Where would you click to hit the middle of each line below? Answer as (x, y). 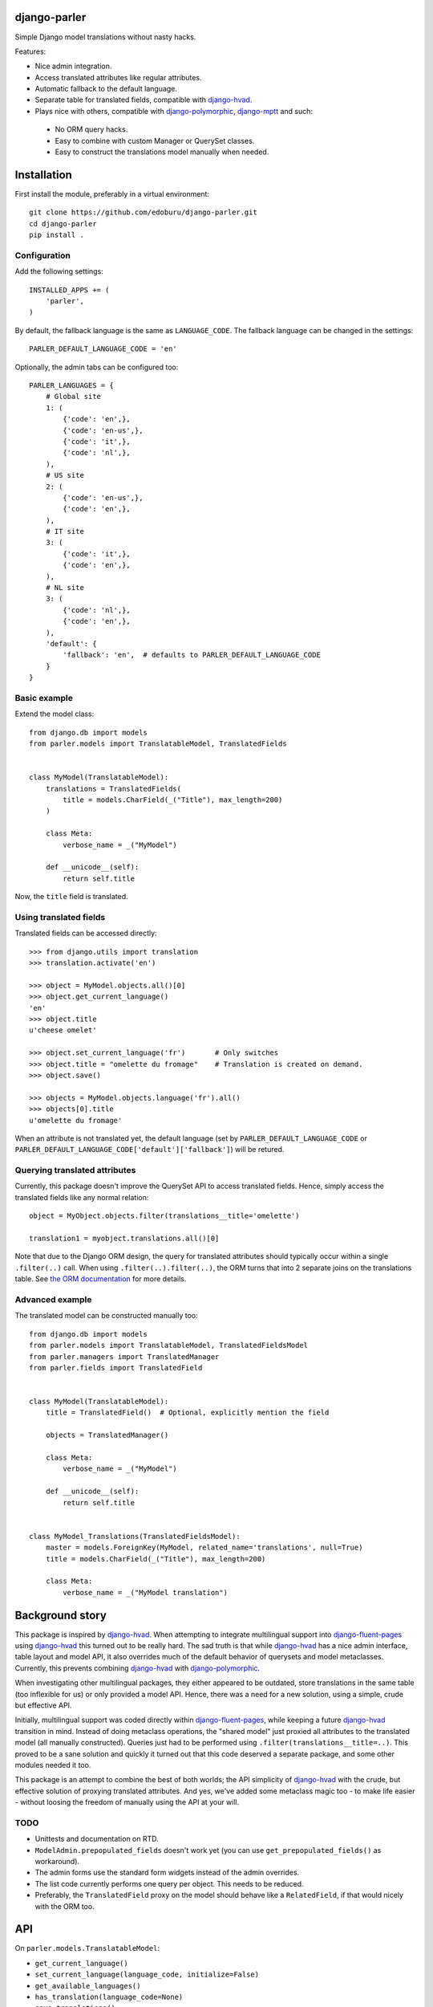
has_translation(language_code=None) (109, 1997)
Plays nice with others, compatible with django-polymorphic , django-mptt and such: (174, 111)
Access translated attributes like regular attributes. (118, 77)
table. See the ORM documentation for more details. (101, 1279)
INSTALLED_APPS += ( (69, 290)
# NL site (65, 588)
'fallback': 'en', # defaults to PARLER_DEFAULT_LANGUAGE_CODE (192, 655)
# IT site (65, 531)
